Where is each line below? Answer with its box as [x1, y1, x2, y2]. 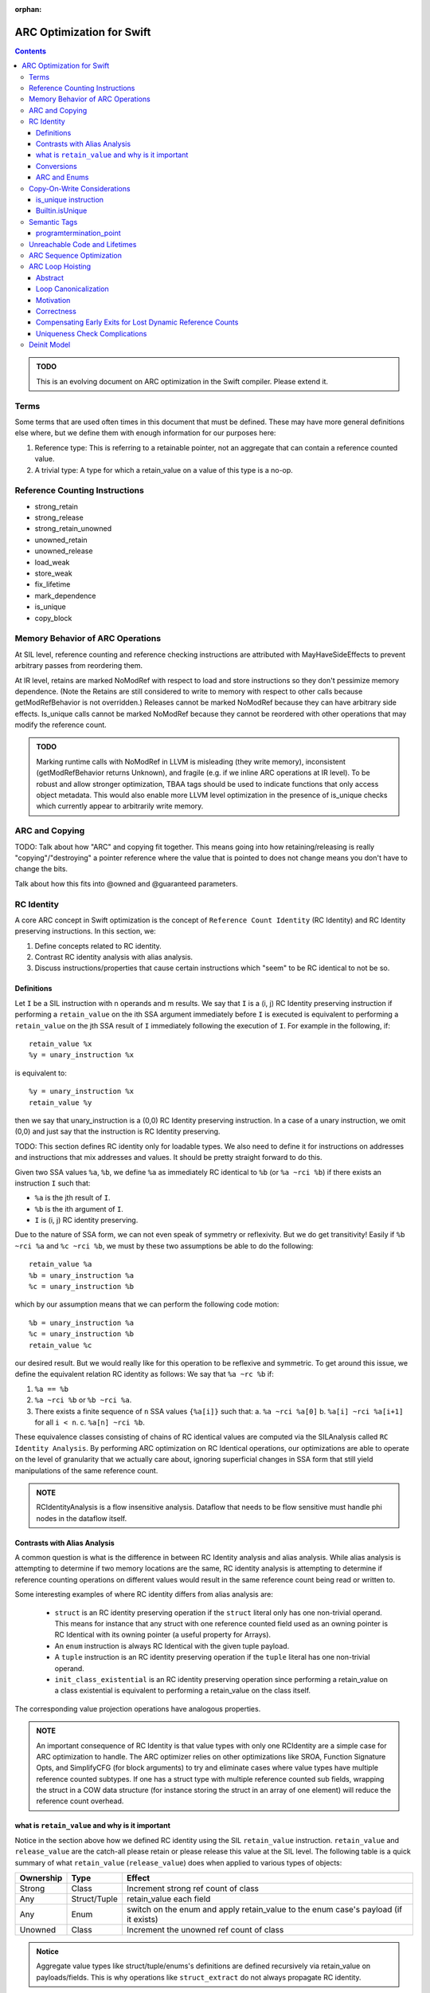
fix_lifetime [34, 580, 71, 589]
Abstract [36, 273, 64, 282]
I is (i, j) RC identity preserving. [34, 1216, 139, 1225]
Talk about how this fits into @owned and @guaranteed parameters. [14, 879, 238, 888]
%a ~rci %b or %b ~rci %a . [34, 1395, 132, 1405]
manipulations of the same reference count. [14, 1465, 158, 1475]
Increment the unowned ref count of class [126, 1924, 284, 1936]
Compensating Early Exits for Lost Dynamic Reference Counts [36, 317, 239, 327]
